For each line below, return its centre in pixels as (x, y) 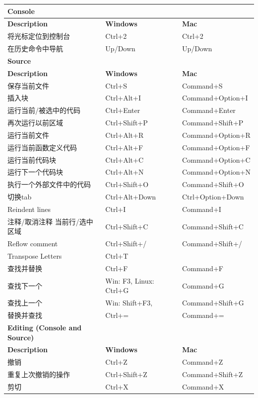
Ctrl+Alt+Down (131, 197)
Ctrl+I (116, 209)
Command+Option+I (215, 98)
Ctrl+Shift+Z (126, 374)
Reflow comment (33, 244)
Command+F (202, 268)
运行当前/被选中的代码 (44, 110)
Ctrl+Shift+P (127, 123)
